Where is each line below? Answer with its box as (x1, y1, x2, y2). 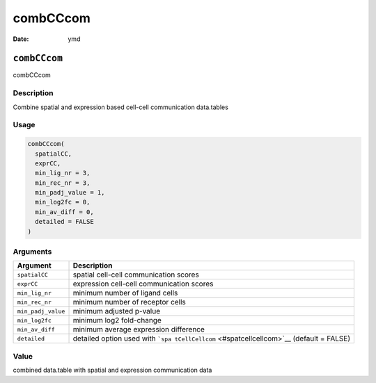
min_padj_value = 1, (35, 188, 105, 197)
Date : (13, 35, 29, 43)
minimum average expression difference (72, 325, 205, 334)
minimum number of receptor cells (72, 298, 186, 307)
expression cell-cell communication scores (72, 279, 214, 288)
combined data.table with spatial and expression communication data (13, 366, 212, 375)
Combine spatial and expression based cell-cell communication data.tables (13, 103, 229, 111)
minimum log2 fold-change (72, 316, 162, 325)
